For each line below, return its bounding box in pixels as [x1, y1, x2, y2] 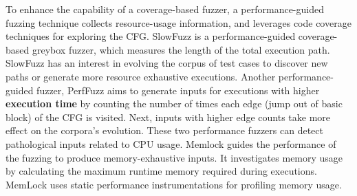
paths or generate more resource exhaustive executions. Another [6, 69, 276, 83]
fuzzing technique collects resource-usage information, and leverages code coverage [6, 15, 351, 30]
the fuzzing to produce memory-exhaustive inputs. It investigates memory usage [6, 150, 343, 164]
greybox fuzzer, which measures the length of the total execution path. [32, 42, 330, 56]
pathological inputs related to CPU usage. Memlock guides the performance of [6, 136, 336, 151]
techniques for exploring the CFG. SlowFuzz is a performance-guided [6, 29, 296, 43]
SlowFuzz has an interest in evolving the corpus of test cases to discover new [6, 56, 328, 70]
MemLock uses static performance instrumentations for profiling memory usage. [6, 177, 342, 191]
